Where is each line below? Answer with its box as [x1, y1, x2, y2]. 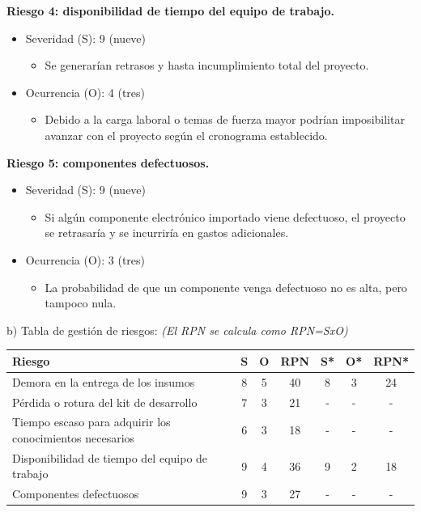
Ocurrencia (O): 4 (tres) [25, 83, 145, 100]
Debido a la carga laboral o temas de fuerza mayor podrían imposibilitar [45, 111, 405, 128]
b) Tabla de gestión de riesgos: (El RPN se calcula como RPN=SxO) [6, 321, 348, 338]
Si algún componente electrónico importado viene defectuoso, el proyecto [45, 208, 406, 225]
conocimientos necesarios [12, 429, 135, 446]
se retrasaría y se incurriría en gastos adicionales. [45, 224, 289, 241]
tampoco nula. [45, 294, 117, 311]
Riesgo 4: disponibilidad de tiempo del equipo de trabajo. [6, 2, 334, 19]
